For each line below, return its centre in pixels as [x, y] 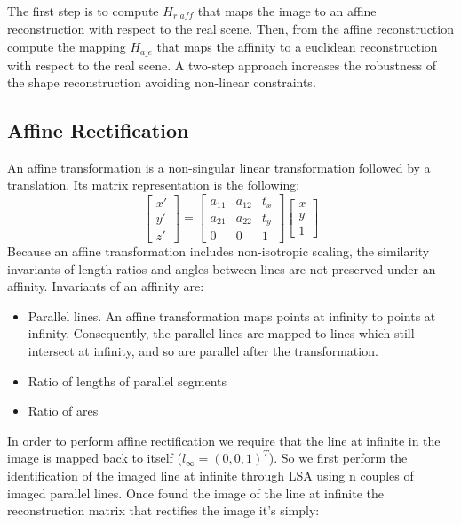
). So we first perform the [338, 458]
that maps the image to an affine [287, 11]
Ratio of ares [63, 411]
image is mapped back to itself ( [95, 458]
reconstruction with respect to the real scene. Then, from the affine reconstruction [230, 29]
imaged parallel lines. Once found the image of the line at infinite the [196, 493]
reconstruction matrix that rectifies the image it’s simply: [163, 510]
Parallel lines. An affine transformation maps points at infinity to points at [232, 315]
